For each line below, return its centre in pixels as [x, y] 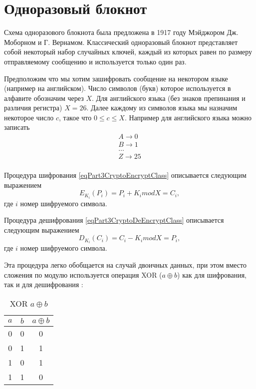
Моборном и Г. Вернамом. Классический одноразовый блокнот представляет [121, 42]
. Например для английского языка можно [188, 117]
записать [17, 127]
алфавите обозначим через [44, 98]
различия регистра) [33, 108]
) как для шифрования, [212, 274]
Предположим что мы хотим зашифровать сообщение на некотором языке [116, 78]
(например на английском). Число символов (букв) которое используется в [118, 88]
